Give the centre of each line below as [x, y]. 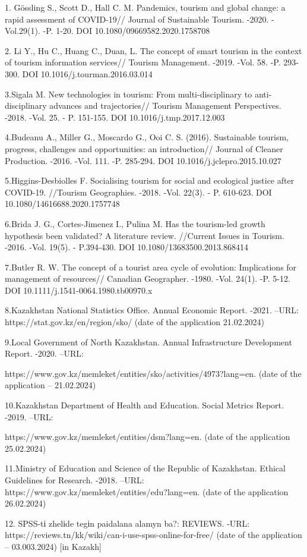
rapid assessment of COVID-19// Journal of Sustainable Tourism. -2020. [137, 19]
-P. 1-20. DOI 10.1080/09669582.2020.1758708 [126, 31]
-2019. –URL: [29, 416]
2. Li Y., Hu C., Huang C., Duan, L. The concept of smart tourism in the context [153, 50]
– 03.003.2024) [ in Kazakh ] [53, 546]
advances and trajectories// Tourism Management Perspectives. [165, 106]
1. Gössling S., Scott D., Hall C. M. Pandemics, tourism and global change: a [145, 7]
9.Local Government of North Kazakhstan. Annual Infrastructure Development [148, 342]
